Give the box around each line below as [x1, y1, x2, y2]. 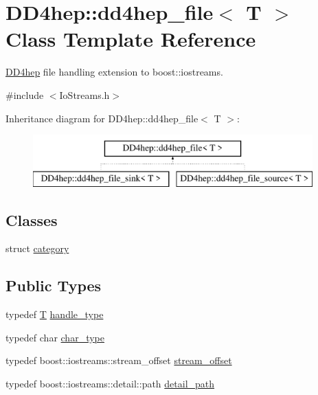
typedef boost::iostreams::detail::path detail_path [5, 376, 215, 391]
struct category [5, 241, 69, 256]
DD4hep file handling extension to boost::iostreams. [5, 65, 223, 79]
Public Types [5, 275, 102, 296]
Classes [5, 209, 58, 230]
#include [5, 87, 44, 102]
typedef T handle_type [5, 307, 104, 321]
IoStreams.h [59, 87, 110, 102]
